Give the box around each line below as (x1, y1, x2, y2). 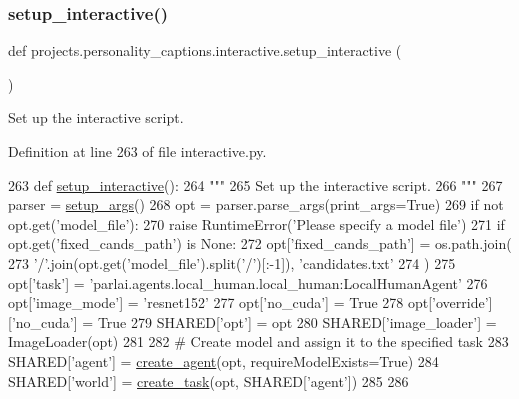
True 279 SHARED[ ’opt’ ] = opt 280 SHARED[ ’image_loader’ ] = (97, 311, 497, 332)
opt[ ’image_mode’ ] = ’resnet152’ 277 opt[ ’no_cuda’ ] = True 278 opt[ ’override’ (8, 292, 489, 313)
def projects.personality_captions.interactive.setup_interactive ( (8, 40, 402, 61)
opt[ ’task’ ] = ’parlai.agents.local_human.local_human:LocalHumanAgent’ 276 (8, 272, 488, 293)
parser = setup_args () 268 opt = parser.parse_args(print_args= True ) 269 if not (8, 194, 504, 215)
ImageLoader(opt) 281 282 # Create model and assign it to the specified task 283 (8, 331, 509, 352)
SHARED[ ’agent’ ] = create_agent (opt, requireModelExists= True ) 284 (8, 350, 439, 371)
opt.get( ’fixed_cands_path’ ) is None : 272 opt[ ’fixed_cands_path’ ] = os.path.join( (8, 233, 512, 254)
